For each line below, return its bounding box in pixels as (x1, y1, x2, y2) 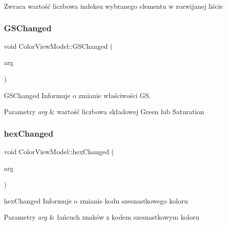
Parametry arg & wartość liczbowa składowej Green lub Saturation (4, 106, 204, 117)
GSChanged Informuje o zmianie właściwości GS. (4, 90, 151, 100)
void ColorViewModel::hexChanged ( (4, 146, 114, 156)
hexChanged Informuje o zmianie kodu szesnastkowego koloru (4, 195, 188, 205)
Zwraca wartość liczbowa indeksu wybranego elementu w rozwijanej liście (4, 1, 223, 11)
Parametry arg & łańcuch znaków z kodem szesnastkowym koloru (4, 212, 200, 222)
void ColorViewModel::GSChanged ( (4, 41, 113, 51)
